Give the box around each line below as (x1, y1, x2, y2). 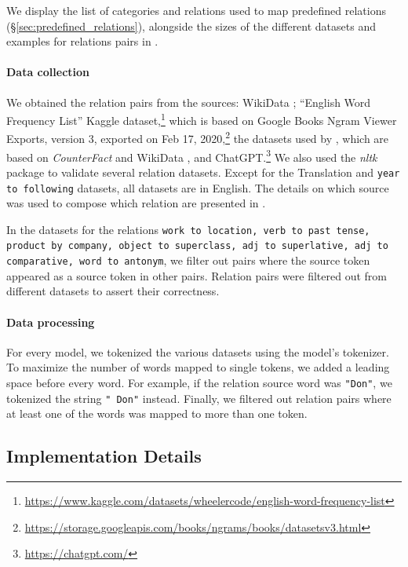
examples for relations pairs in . (6, 33, 158, 49)
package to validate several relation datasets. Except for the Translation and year (6, 163, 400, 180)
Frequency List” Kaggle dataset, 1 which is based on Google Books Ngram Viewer (6, 110, 397, 128)
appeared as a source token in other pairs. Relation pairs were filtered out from (6, 267, 387, 283)
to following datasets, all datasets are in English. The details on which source (6, 179, 389, 196)
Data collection (6, 64, 90, 80)
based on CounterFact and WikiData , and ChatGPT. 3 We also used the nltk (6, 146, 377, 165)
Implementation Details (6, 444, 202, 468)
